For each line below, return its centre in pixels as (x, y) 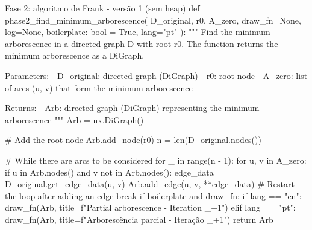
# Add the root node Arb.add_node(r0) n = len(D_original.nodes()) (133, 140)
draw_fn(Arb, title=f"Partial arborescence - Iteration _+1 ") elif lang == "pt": (150, 207)
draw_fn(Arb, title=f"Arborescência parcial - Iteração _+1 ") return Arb (139, 219)
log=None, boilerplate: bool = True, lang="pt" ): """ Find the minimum (138, 32)
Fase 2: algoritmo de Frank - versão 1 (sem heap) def (102, 8)
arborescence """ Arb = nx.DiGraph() (74, 119)
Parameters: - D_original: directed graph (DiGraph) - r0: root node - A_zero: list (156, 75)
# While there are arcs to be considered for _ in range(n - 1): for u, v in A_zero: (156, 160)
